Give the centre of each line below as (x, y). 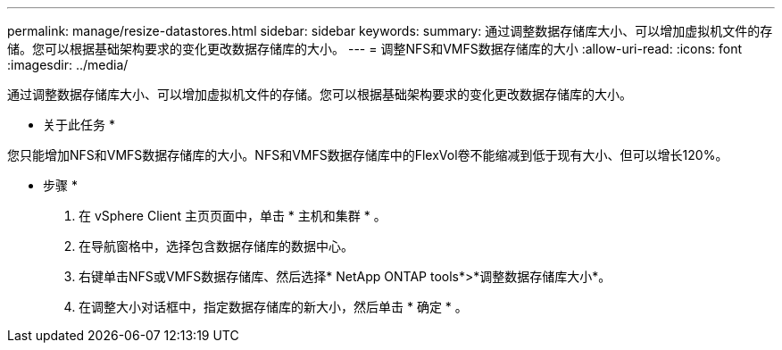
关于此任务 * (79, 125)
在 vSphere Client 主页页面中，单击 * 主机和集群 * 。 (233, 216)
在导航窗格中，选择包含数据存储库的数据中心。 (216, 246)
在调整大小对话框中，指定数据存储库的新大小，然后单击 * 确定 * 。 (273, 307)
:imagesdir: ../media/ (68, 65)
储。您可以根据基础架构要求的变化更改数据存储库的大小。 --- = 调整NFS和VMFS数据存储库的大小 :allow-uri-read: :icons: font (375, 49)
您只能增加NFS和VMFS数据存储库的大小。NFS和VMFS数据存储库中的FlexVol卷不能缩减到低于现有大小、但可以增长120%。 (368, 155)
